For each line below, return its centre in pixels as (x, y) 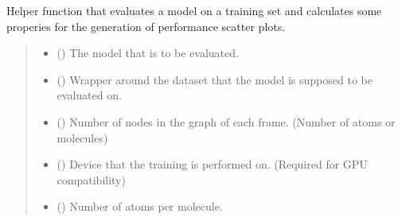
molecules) (82, 137)
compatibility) (91, 179)
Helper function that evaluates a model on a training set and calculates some (194, 10)
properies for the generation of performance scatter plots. (146, 26)
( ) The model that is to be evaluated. (148, 53)
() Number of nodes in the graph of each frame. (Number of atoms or (226, 121)
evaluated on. (89, 95)
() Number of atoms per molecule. (140, 206)
